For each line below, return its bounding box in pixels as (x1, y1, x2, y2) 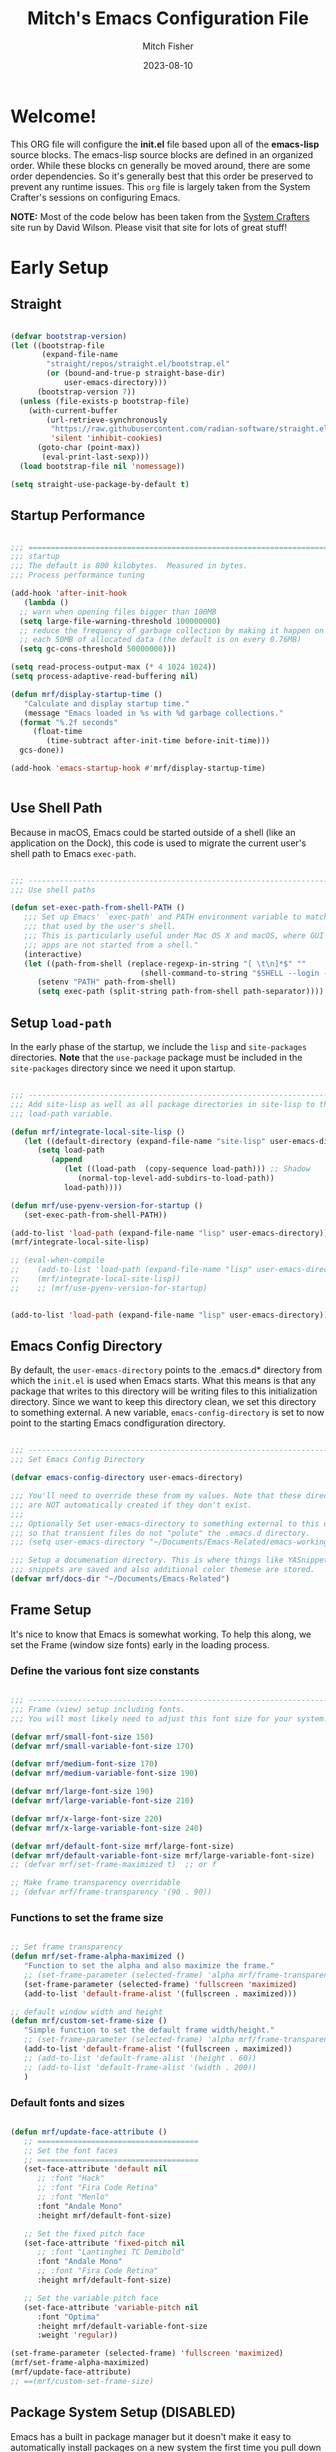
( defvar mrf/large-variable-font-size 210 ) (10, 1796, 195, 1806)
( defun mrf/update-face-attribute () (10, 2127, 168, 2137)
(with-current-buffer (28, 405, 118, 416)
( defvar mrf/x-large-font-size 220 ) (10, 1813, 163, 1824)
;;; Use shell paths (10, 885, 97, 895)
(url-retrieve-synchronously (46, 415, 168, 425)
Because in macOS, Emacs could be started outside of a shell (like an (10, 826, 296, 838)
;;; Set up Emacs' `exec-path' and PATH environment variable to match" (23, 912, 333, 922)
